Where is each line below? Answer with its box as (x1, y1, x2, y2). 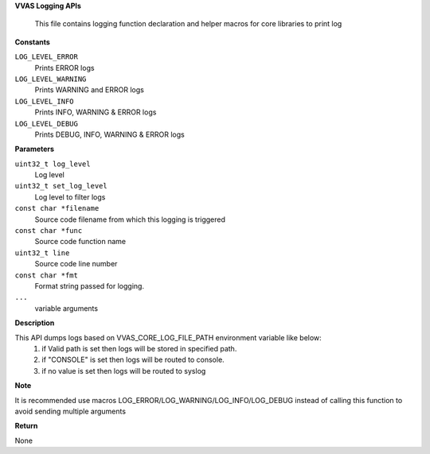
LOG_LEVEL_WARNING (14, 74, 87, 83)
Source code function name (34, 237, 127, 246)
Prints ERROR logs (34, 63, 95, 72)
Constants (14, 37, 51, 47)
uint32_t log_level (14, 159, 91, 169)
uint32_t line (14, 248, 70, 258)
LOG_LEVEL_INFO (14, 96, 75, 106)
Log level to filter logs (34, 192, 106, 202)
